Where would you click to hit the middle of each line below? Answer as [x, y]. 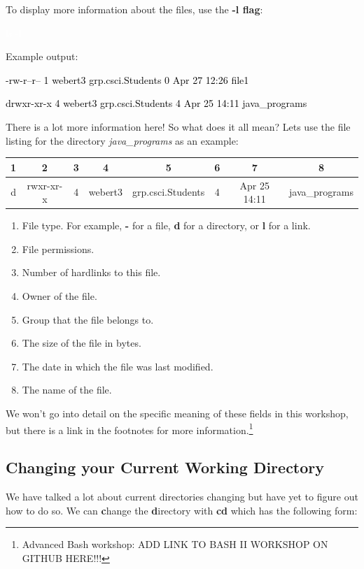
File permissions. [58, 249]
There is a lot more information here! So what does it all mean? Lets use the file [178, 126]
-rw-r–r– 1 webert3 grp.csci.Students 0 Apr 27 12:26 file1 [127, 79]
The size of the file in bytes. [82, 343]
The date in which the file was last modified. [118, 366]
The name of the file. [67, 390]
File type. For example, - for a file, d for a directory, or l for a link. [166, 225]
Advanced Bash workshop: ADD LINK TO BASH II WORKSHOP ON [175, 544]
